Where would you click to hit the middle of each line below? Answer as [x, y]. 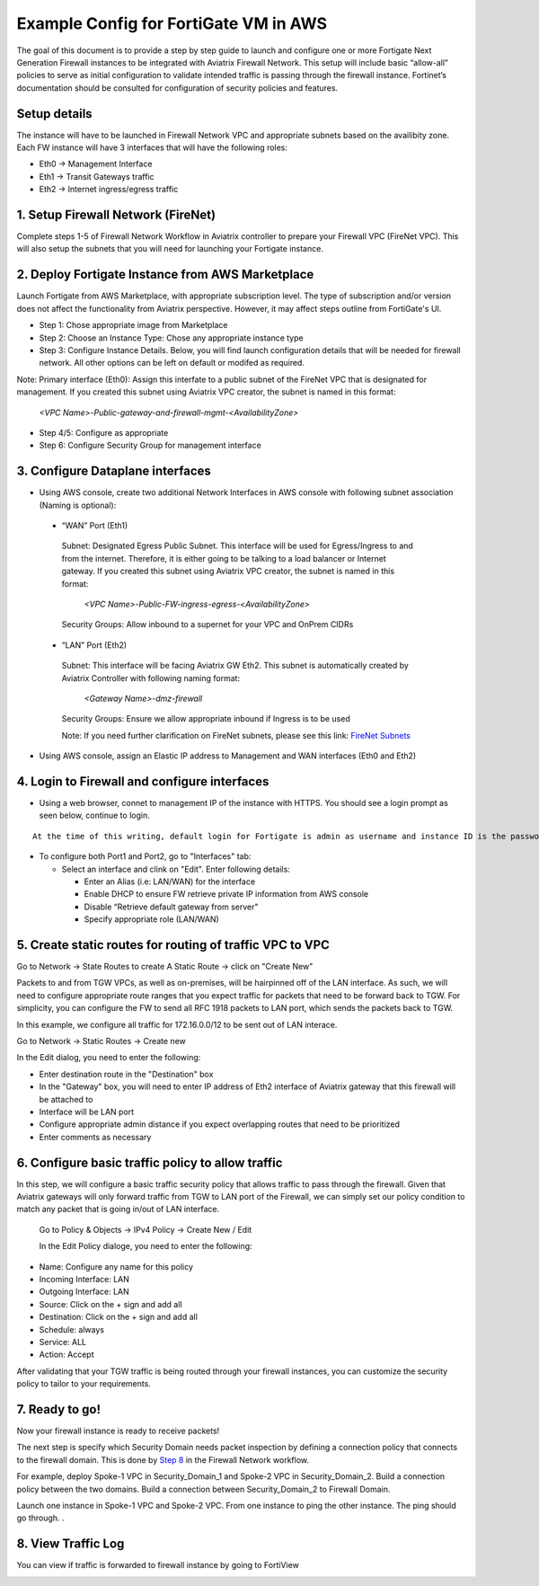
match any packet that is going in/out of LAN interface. [118, 1209]
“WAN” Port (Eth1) [95, 525]
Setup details [55, 114]
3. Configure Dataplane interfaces [114, 471]
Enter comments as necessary [95, 1137]
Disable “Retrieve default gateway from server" [171, 907]
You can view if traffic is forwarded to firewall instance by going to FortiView [158, 1565]
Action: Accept [66, 1355]
